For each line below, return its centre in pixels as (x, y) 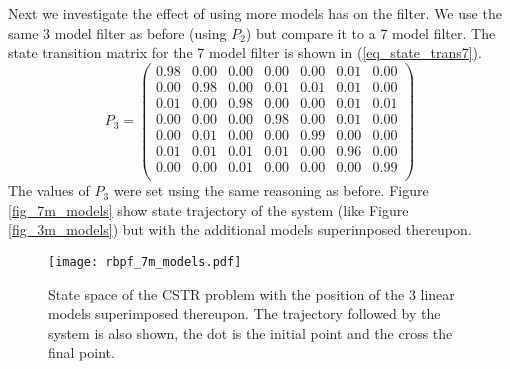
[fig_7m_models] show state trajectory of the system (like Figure (208, 209)
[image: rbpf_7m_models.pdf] (145, 261)
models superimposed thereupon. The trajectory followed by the (244, 313)
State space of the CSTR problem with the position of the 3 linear (251, 293)
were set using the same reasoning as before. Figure (271, 190)
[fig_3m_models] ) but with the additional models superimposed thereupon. (240, 229)
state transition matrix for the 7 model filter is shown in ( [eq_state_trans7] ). (245, 52)
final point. (81, 352)
